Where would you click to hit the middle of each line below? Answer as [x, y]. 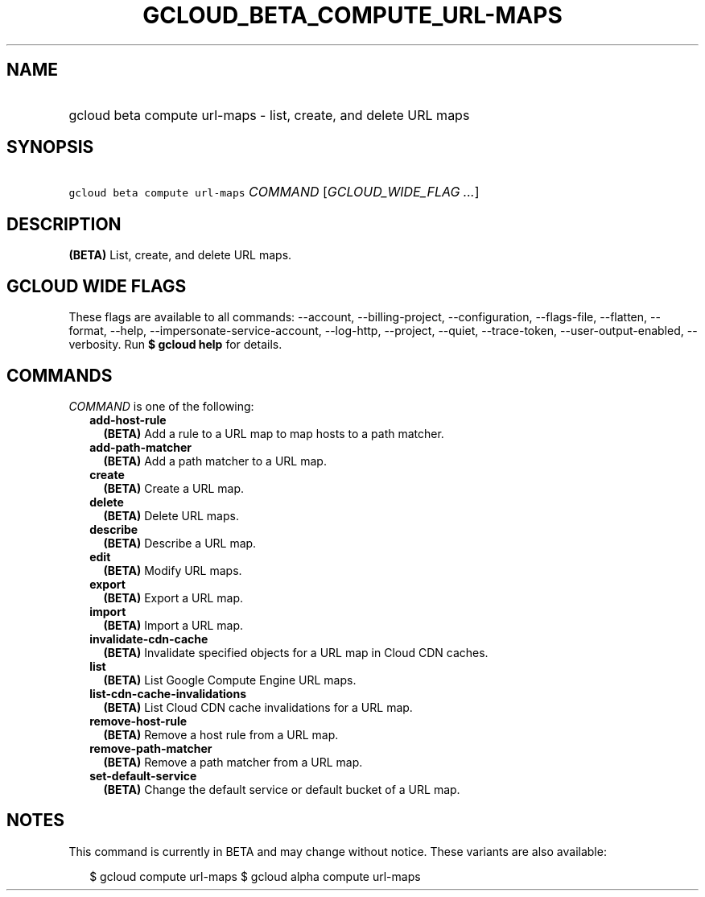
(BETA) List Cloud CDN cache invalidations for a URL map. [258, 707]
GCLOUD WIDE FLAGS [97, 286]
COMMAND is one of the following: [161, 406]
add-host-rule [128, 420]
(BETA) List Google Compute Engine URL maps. [230, 680]
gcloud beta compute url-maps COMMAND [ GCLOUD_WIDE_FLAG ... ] [274, 192]
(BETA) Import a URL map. [173, 625]
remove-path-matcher [151, 748]
